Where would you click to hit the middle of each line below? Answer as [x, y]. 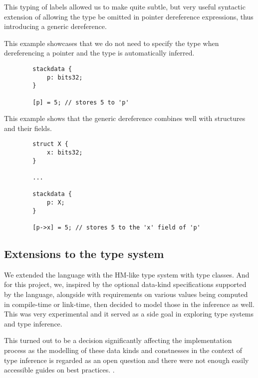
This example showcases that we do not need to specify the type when [112, 43]
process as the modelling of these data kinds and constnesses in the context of [123, 350]
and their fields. [28, 128]
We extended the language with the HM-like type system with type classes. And [127, 274]
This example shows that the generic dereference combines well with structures [125, 118]
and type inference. [33, 323]
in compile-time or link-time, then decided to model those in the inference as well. [129, 304]
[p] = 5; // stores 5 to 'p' [81, 102]
